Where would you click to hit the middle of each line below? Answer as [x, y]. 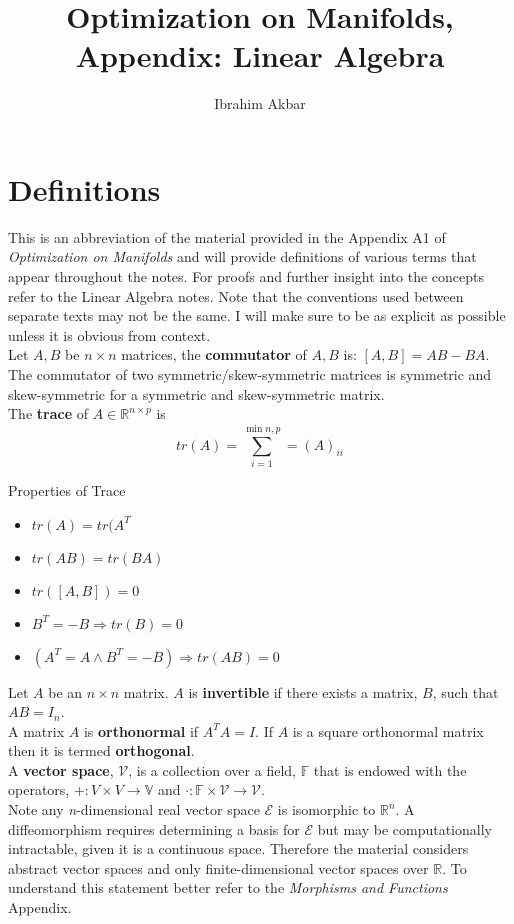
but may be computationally [404, 828]
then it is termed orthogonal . [101, 750]
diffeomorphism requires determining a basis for [154, 828]
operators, [39, 789]
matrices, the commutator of [214, 354]
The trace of [48, 413]
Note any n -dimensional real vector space [134, 809]
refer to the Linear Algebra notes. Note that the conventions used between [236, 295]
